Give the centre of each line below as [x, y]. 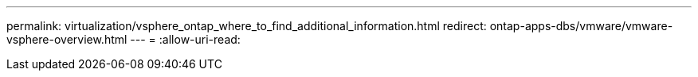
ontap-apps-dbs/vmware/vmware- [581, 26]
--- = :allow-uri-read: [185, 39]
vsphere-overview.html [67, 39]
